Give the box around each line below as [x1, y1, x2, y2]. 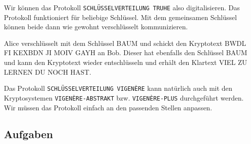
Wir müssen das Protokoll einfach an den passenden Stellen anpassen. [4, 102, 212, 112]
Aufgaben [4, 126, 53, 141]
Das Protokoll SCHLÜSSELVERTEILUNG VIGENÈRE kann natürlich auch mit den [4, 83, 232, 93]
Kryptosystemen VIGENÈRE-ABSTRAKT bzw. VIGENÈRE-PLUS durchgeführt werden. [4, 92, 244, 103]
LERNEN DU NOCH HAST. [4, 66, 92, 77]
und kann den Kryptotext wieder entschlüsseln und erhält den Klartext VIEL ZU [4, 57, 247, 67]
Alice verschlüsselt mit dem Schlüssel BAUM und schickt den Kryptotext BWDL [4, 38, 246, 48]
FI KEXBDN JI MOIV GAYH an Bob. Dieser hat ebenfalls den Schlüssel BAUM [4, 47, 247, 58]
